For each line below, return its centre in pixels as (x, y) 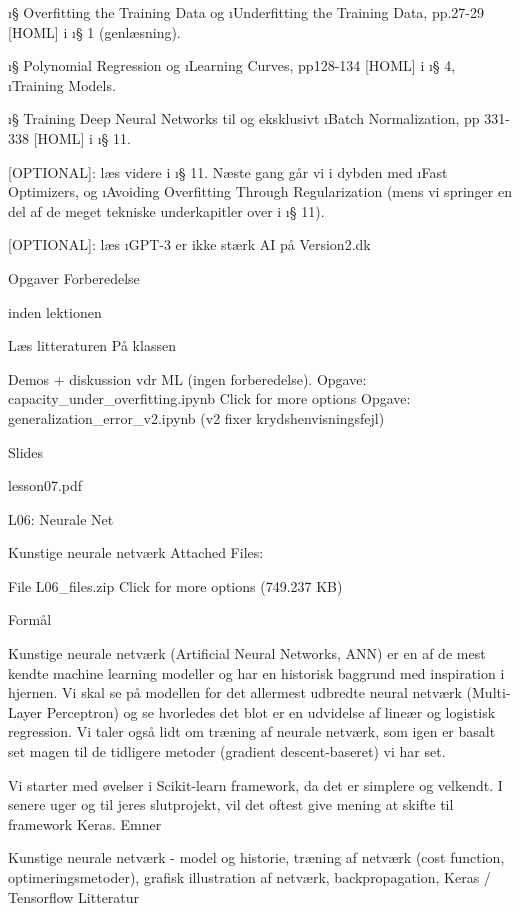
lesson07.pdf (45, 485)
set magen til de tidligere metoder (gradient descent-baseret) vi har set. (227, 751)
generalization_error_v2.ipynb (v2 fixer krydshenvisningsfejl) (196, 417)
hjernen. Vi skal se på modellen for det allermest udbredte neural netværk (235, 692)
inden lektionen (55, 311)
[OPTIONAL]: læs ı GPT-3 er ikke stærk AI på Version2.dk (189, 244)
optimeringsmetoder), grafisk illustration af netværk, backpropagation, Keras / (249, 877)
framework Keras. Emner (85, 823)
